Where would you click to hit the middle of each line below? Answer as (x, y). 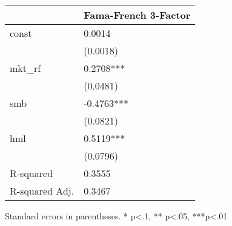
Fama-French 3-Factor (137, 15)
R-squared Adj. (42, 191)
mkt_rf (25, 68)
